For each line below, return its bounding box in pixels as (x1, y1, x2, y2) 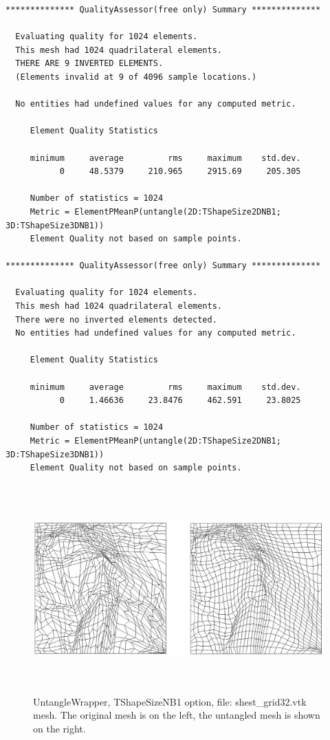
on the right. (33, 721, 86, 735)
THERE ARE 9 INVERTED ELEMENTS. (15, 58, 164, 69)
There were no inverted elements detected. (15, 314, 217, 325)
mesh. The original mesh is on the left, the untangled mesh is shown (33, 708, 320, 722)
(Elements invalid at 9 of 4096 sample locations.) (15, 72, 257, 82)
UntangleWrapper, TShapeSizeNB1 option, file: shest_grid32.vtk (33, 694, 307, 708)
